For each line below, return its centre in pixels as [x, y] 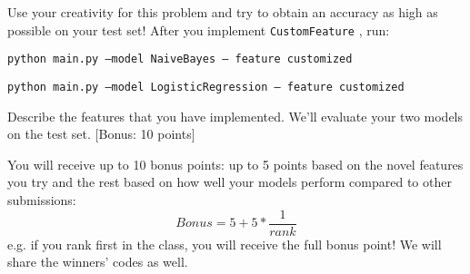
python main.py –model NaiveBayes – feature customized [180, 59]
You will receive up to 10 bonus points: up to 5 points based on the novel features [235, 164]
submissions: [42, 199]
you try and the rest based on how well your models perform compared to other [230, 182]
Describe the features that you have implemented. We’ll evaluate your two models [235, 116]
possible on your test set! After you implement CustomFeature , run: [199, 29]
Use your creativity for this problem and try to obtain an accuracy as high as [223, 12]
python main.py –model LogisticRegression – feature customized [206, 87]
